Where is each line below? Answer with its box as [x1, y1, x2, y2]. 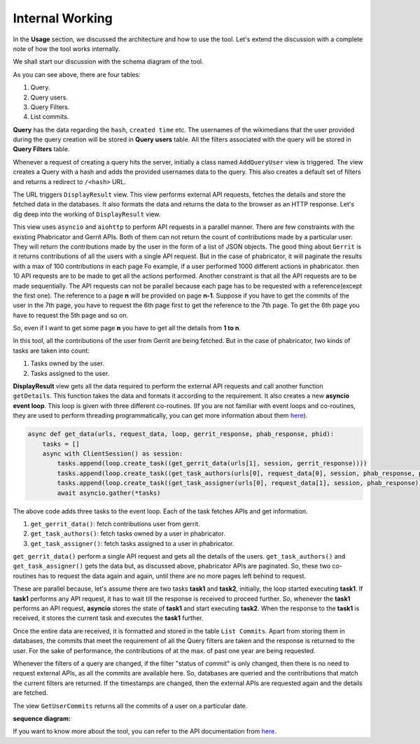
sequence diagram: [13, 714, 71, 722]
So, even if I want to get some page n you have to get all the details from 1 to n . [13, 324, 241, 332]
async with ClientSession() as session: [42, 449, 183, 458]
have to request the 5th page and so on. [13, 311, 129, 319]
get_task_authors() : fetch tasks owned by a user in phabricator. [30, 529, 225, 538]
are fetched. [13, 689, 48, 697]
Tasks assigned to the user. [30, 369, 110, 377]
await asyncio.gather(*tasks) [57, 489, 161, 497]
